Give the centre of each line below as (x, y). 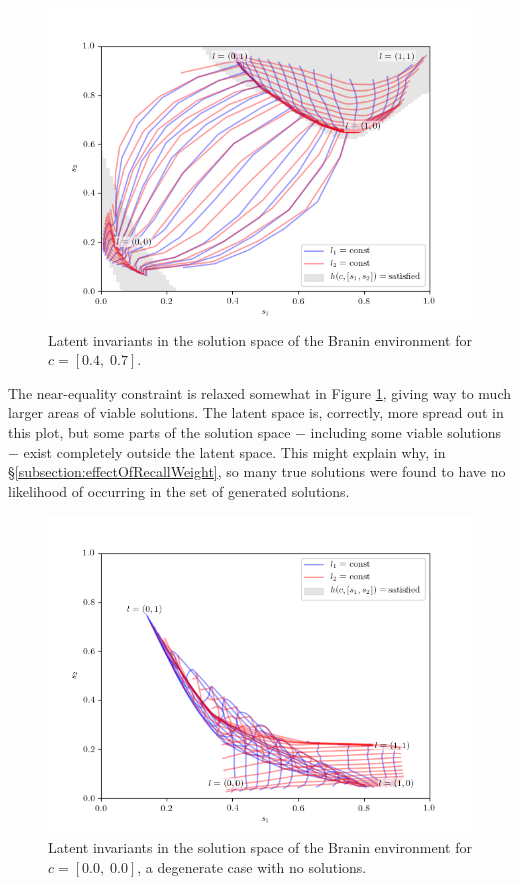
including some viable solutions (406, 431)
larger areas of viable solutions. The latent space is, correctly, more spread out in (256, 412)
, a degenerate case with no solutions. (252, 866)
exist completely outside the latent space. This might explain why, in (234, 451)
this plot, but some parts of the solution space (149, 431)
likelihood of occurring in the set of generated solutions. (179, 490)
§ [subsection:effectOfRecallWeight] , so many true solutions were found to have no (257, 471)
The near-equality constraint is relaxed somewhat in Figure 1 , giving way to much (260, 392)
